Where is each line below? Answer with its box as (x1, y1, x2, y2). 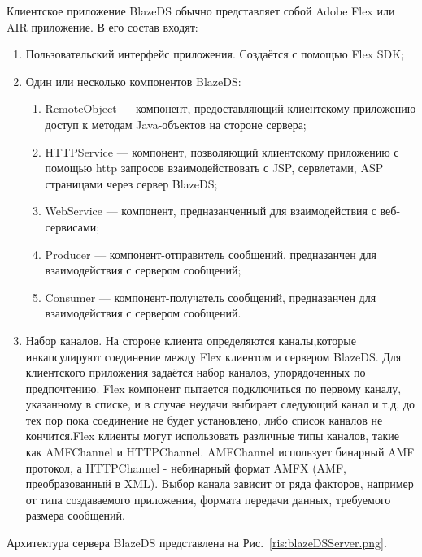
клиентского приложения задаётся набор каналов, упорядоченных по (25, 364, 366, 381)
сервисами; (45, 218, 100, 235)
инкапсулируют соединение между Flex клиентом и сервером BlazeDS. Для (25, 348, 402, 365)
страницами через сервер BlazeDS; (45, 175, 218, 192)
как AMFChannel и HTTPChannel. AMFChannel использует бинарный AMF (25, 443, 415, 460)
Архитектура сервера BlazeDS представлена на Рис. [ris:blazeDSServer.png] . (7, 534, 387, 551)
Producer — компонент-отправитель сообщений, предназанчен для (45, 245, 376, 262)
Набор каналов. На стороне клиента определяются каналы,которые (25, 331, 356, 348)
